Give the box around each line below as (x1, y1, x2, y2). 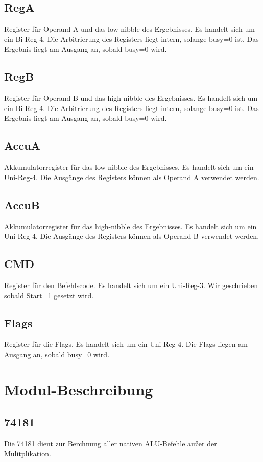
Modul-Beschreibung (4, 379, 153, 400)
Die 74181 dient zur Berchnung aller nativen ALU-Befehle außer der (4, 438, 217, 449)
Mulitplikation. (4, 448, 51, 458)
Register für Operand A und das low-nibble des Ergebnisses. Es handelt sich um (4, 24, 255, 34)
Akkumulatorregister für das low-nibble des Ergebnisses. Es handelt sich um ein (4, 162, 254, 172)
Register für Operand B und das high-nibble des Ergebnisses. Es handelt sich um (4, 93, 258, 103)
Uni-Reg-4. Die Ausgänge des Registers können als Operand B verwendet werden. (4, 231, 259, 241)
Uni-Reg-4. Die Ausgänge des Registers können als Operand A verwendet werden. (4, 171, 259, 182)
